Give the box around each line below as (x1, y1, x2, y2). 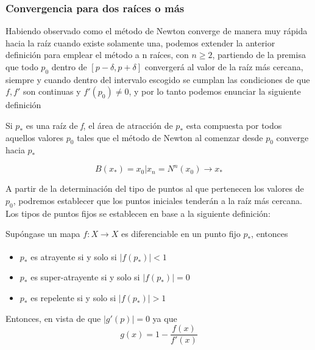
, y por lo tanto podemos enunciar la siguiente (129, 85, 301, 98)
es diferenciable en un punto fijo (121, 227, 241, 240)
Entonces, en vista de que (5, 312, 101, 324)
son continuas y (23, 85, 81, 98)
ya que (152, 312, 177, 324)
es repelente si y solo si (30, 291, 116, 304)
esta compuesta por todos (186, 118, 282, 131)
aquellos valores (5, 131, 64, 144)
